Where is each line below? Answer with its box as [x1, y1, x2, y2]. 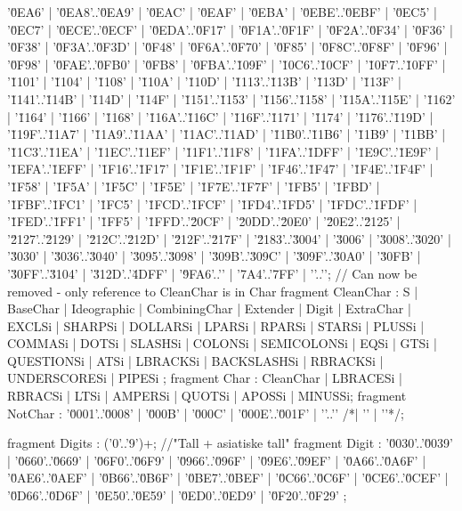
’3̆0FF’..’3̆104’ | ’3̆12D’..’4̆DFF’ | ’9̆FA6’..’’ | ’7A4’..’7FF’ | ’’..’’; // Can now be [7, 264, 417, 282]
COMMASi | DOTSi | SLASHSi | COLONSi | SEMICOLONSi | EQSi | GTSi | [7, 334, 437, 353]
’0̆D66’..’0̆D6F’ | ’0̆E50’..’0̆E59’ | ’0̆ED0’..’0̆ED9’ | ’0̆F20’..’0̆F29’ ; [7, 486, 347, 505]
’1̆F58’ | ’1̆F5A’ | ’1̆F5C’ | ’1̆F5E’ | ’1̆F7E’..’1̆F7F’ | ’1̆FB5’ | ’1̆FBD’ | [7, 176, 380, 195]
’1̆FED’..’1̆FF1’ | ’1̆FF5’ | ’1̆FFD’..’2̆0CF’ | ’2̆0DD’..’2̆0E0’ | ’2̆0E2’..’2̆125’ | [7, 212, 401, 231]
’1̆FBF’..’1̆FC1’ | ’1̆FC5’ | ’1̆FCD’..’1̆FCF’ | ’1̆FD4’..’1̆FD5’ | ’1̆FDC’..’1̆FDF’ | [7, 194, 417, 213]
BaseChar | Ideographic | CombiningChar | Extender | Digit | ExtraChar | [7, 299, 411, 318]
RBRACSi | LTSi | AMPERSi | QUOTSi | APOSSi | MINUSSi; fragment [7, 386, 407, 405]
